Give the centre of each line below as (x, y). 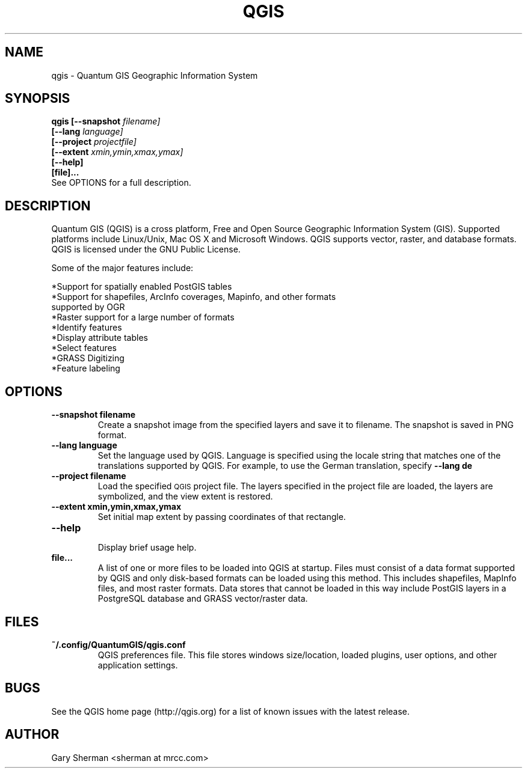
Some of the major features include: (122, 268)
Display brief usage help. (147, 548)
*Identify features (87, 328)
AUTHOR (32, 735)
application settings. (138, 665)
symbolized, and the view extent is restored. (185, 496)
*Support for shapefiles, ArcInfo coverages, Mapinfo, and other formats (194, 297)
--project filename (89, 476)
